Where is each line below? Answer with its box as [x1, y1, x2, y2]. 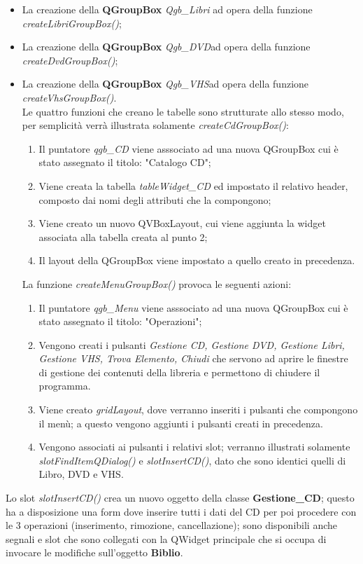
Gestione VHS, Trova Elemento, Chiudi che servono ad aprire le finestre [38, 351, 348, 366]
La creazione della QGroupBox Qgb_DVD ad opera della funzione [22, 39, 311, 54]
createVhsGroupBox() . [22, 90, 117, 104]
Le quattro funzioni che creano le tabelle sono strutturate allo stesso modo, [22, 104, 344, 118]
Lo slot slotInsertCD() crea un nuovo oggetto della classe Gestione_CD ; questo [6, 490, 355, 505]
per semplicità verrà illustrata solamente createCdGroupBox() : [22, 118, 289, 132]
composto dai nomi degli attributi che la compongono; [38, 192, 271, 207]
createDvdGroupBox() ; [22, 53, 118, 67]
